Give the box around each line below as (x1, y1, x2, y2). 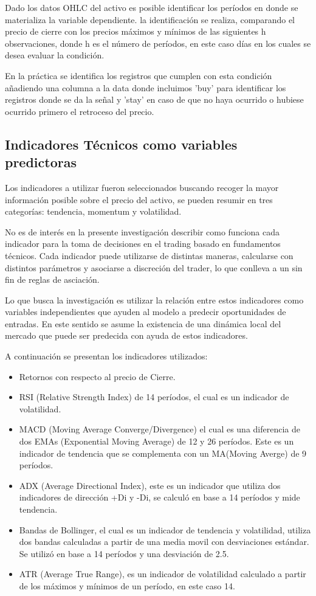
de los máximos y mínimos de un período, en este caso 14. (19, 579, 235, 592)
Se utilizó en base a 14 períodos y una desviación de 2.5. (19, 547, 229, 560)
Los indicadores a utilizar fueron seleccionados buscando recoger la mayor (5, 181, 279, 193)
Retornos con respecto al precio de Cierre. (19, 370, 176, 383)
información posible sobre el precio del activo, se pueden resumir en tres (5, 193, 273, 206)
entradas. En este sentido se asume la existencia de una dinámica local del (5, 317, 281, 330)
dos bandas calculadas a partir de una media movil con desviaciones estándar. (19, 535, 309, 548)
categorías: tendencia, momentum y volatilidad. (5, 205, 182, 218)
